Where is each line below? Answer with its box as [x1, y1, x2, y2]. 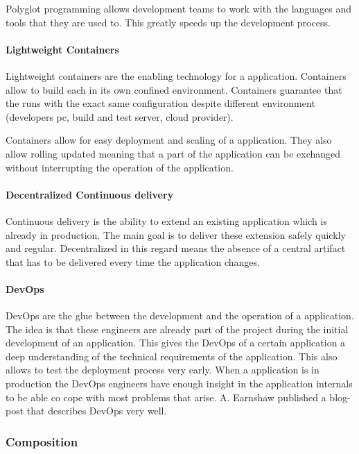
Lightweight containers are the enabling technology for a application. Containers [6, 68, 347, 83]
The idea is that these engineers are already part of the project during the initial [6, 321, 349, 336]
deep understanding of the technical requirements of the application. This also [6, 348, 338, 363]
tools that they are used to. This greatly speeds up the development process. [6, 15, 331, 29]
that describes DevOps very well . [26, 403, 167, 418]
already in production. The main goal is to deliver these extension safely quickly [6, 227, 346, 242]
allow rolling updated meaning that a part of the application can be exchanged [6, 146, 341, 160]
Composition [6, 432, 78, 450]
